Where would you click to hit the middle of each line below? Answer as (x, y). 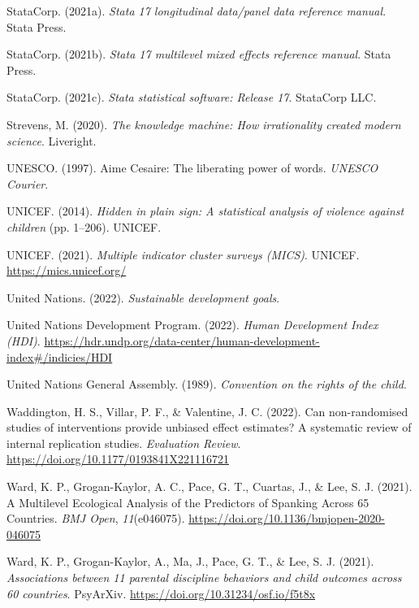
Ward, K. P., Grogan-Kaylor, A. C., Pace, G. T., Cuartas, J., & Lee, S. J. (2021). (209, 486)
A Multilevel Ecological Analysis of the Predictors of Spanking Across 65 (188, 502)
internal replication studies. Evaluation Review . (124, 443)
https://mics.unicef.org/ (67, 270)
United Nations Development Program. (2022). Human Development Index (192, 325)
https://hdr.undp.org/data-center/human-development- (182, 340)
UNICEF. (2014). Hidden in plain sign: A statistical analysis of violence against (205, 211)
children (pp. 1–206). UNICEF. (84, 226)
